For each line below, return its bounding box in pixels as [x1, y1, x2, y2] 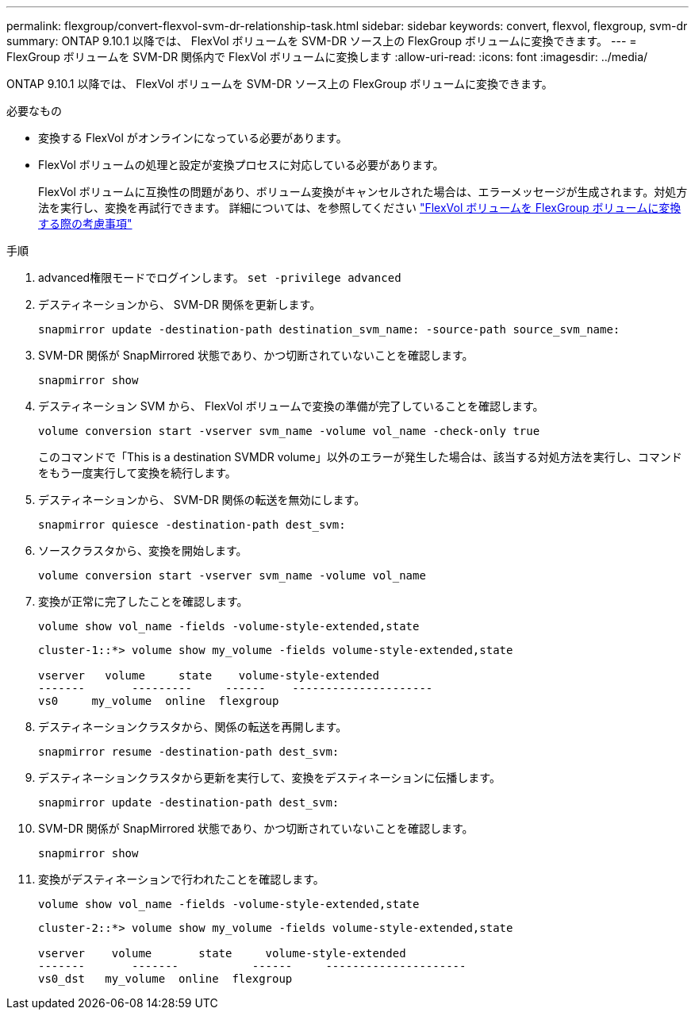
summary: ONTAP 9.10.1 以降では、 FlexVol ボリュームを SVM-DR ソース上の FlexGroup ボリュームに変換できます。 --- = [6, 34, 637, 48]
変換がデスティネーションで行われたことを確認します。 [38, 872, 324, 886]
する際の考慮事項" [38, 217, 132, 230]
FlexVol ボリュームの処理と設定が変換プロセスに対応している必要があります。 [38, 158, 444, 171]
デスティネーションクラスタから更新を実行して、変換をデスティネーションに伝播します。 [38, 771, 501, 784]
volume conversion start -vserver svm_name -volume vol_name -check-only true [38, 425, 540, 437]
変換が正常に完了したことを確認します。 [38, 595, 248, 608]
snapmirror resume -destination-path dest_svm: [38, 745, 340, 758]
